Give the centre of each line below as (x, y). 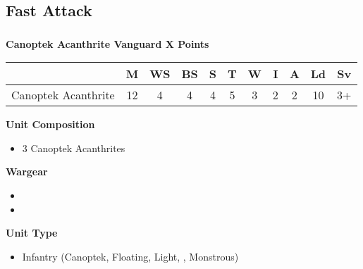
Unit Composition (50, 124)
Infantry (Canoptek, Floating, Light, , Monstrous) (130, 256)
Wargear (27, 171)
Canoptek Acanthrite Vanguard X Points (107, 43)
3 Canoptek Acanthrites (74, 148)
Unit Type (32, 233)
